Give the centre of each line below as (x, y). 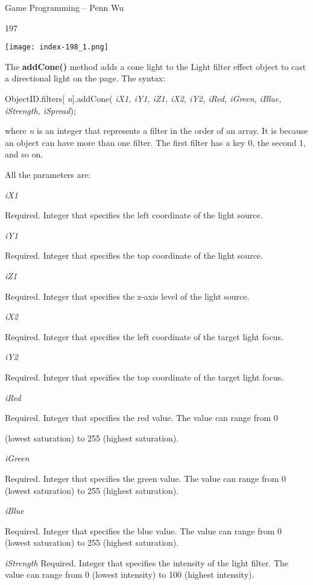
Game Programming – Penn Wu (64, 7)
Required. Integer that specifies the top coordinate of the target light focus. (144, 377)
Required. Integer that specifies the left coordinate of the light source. (134, 215)
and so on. (24, 154)
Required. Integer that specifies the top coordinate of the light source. (134, 255)
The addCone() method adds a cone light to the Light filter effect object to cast (156, 66)
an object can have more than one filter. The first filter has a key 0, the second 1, (155, 142)
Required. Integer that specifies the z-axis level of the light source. (127, 296)
